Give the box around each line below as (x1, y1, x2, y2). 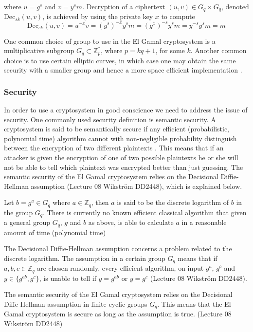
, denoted (221, 1, 249, 11)
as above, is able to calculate (88, 217, 174, 227)
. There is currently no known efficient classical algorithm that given (43, 207, 247, 217)
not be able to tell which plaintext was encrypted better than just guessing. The (4, 162, 243, 172)
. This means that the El (157, 298, 231, 309)
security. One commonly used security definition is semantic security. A (4, 114, 216, 124)
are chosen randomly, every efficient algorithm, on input (37, 263, 204, 273)
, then (91, 197, 109, 207)
